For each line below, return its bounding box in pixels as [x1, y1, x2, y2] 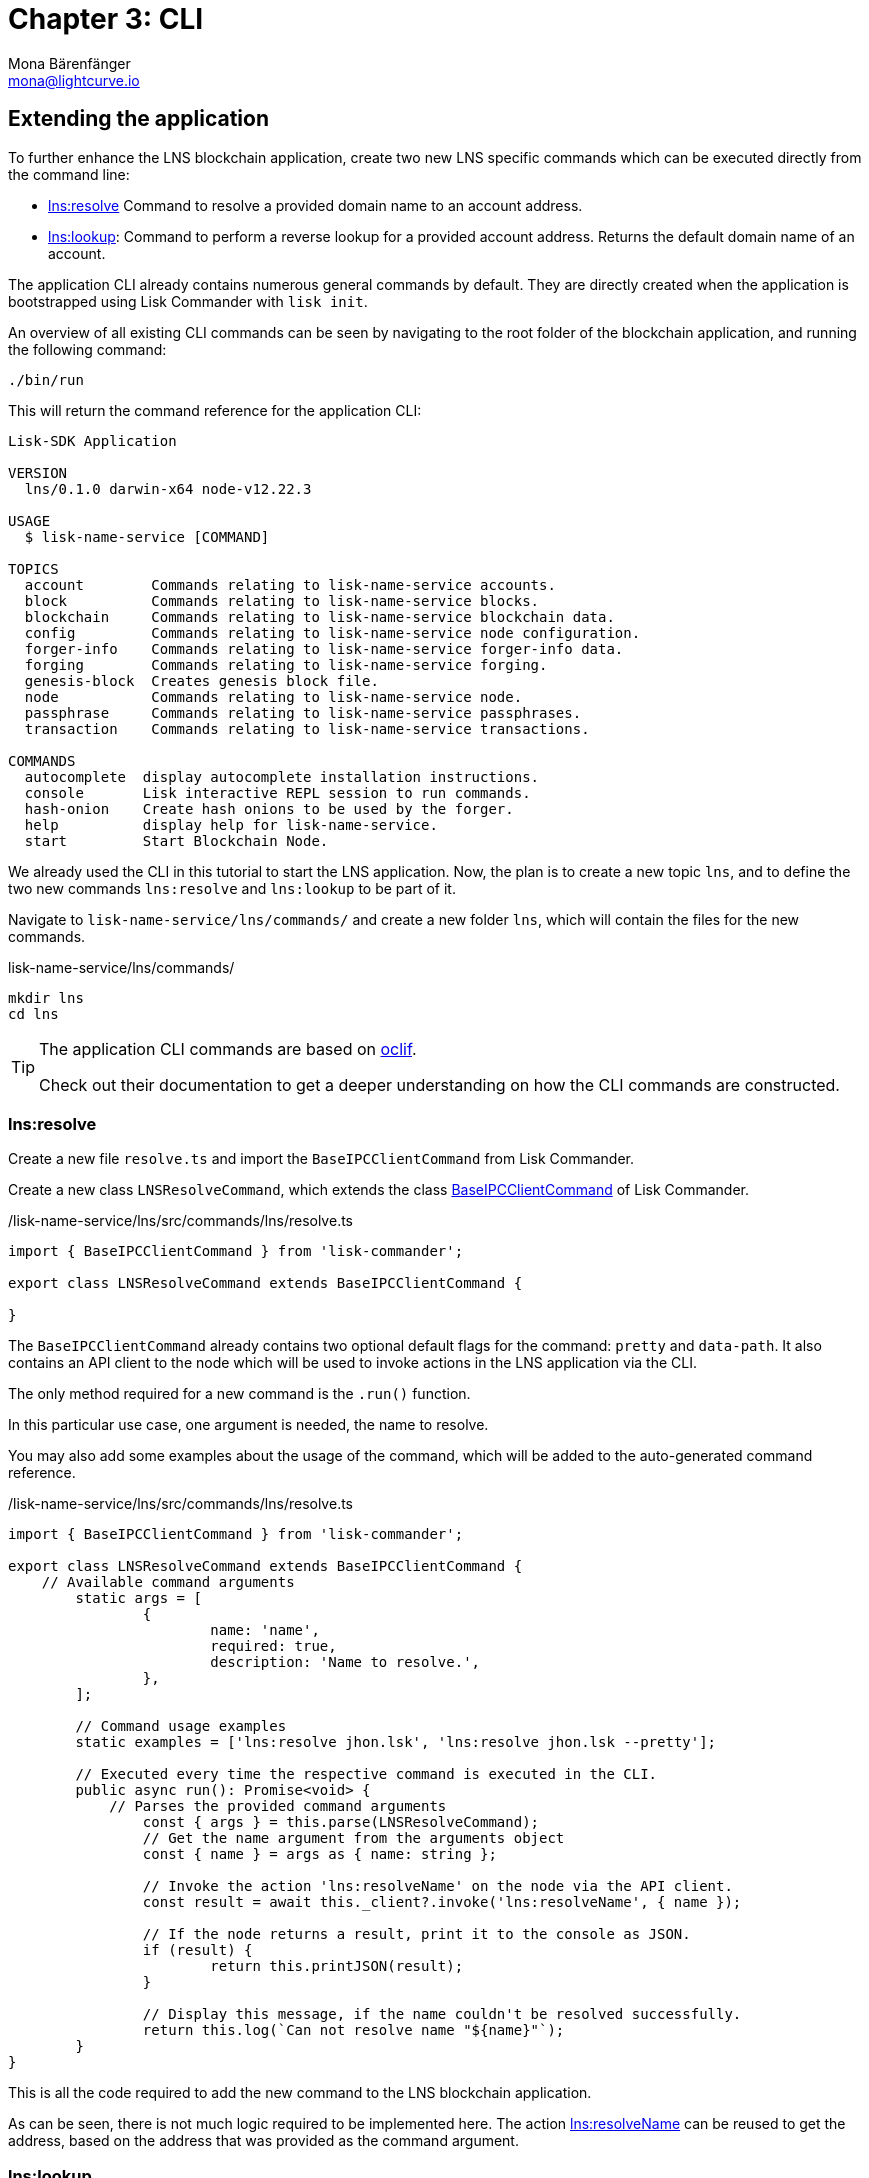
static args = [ [75, 1590, 202, 1607]
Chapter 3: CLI [8, 2, 204, 36]
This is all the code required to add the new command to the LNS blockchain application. [8, 2084, 592, 2102]
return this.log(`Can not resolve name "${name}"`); [142, 2022, 565, 2039]
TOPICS [8, 560, 59, 577]
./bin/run [8, 371, 84, 388]
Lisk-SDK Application [8, 432, 177, 449]
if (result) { [142, 1942, 253, 1959]
